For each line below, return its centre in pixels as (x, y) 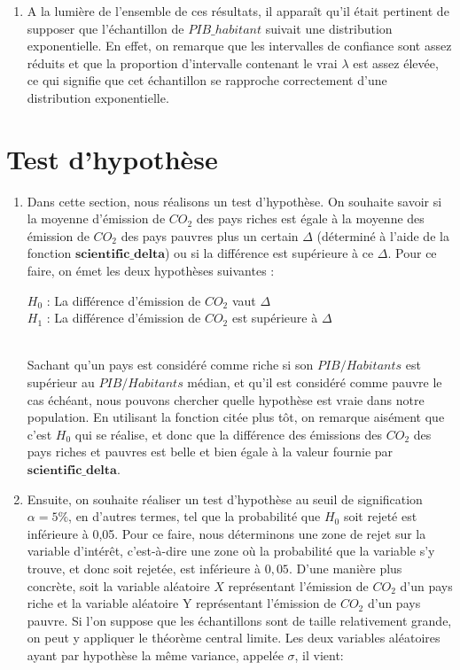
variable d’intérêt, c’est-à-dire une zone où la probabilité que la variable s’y (231, 551)
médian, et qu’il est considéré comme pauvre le (315, 382)
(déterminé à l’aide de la (383, 235)
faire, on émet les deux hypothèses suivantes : (151, 271)
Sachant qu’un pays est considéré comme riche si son (170, 365)
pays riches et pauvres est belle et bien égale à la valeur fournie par (210, 452)
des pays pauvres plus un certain (210, 235)
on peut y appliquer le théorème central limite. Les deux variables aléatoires (234, 638)
